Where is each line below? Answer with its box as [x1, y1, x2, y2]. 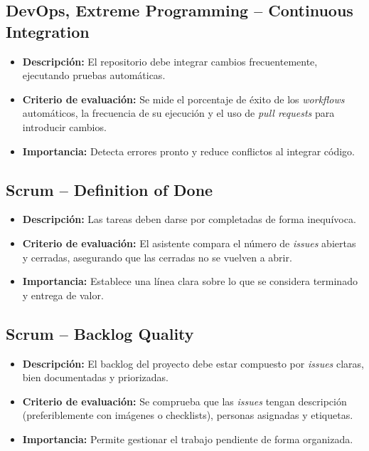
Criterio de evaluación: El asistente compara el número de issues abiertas [22, 235, 356, 250]
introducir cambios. [22, 119, 107, 134]
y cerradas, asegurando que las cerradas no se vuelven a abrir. [22, 249, 292, 264]
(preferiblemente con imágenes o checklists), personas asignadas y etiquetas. [22, 408, 353, 423]
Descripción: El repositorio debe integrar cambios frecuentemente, [22, 53, 318, 68]
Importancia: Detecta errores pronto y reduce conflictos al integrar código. [22, 143, 355, 158]
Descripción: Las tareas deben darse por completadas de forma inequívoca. [22, 212, 356, 227]
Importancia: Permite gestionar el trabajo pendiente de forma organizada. [22, 431, 353, 446]
